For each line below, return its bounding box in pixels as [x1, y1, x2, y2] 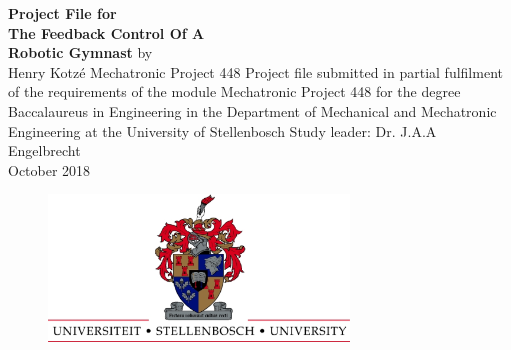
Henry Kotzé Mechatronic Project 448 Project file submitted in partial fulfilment [8, 61, 503, 82]
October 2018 [8, 159, 91, 180]
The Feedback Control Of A [8, 22, 205, 43]
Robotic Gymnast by [8, 42, 153, 63]
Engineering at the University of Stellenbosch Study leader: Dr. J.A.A [8, 120, 437, 141]
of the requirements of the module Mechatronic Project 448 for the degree [8, 81, 461, 102]
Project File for [8, 3, 117, 23]
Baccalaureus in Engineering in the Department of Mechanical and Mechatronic [8, 100, 497, 121]
